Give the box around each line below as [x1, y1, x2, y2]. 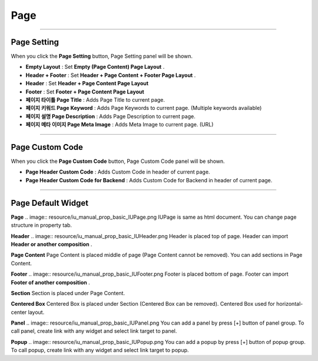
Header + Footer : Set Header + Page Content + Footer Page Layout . [25, 71, 196, 79]
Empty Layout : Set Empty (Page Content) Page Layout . [25, 63, 165, 71]
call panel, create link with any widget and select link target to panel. [11, 327, 177, 335]
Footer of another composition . [11, 279, 91, 286]
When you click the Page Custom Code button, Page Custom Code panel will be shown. [11, 158, 225, 165]
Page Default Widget [11, 198, 89, 208]
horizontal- [276, 300, 303, 307]
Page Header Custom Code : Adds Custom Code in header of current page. [25, 168, 210, 176]
